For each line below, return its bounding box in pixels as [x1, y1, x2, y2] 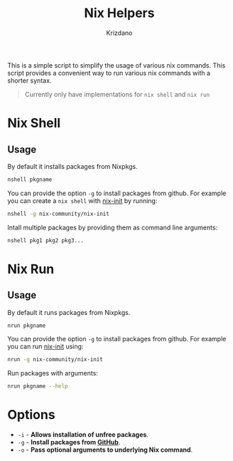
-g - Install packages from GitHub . [17, 438, 121, 447]
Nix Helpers [84, 5, 155, 21]
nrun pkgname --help [7, 383, 69, 390]
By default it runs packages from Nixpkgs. [7, 308, 131, 316]
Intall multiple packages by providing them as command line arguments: [7, 223, 218, 232]
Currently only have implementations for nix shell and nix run [24, 90, 210, 98]
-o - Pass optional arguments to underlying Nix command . [17, 445, 193, 454]
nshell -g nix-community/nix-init [7, 210, 110, 217]
